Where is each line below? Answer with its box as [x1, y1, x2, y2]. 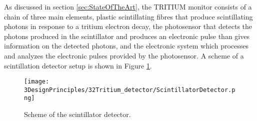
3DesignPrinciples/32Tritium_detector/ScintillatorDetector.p [24, 86, 235, 93]
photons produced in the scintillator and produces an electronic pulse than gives [4, 30, 249, 41]
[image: [24, 78, 49, 85]
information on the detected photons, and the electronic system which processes [4, 40, 248, 51]
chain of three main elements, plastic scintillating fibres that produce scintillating [4, 11, 253, 21]
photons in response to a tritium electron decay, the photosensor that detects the [4, 21, 252, 31]
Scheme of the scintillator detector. [24, 109, 131, 119]
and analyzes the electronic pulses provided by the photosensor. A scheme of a [4, 50, 244, 60]
